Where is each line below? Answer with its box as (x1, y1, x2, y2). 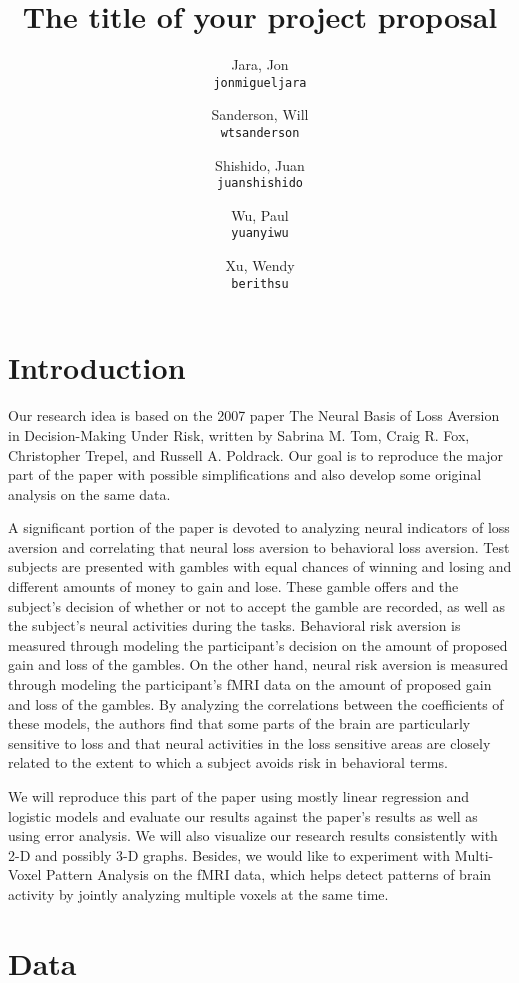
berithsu (231, 276, 289, 291)
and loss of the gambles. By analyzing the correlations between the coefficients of (8, 693, 504, 714)
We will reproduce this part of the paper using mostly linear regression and (8, 786, 470, 806)
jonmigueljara (213, 75, 307, 90)
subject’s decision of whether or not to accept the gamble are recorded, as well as (8, 595, 506, 616)
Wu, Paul (231, 204, 289, 225)
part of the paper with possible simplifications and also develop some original (8, 464, 482, 485)
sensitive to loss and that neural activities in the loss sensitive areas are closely (8, 732, 491, 753)
